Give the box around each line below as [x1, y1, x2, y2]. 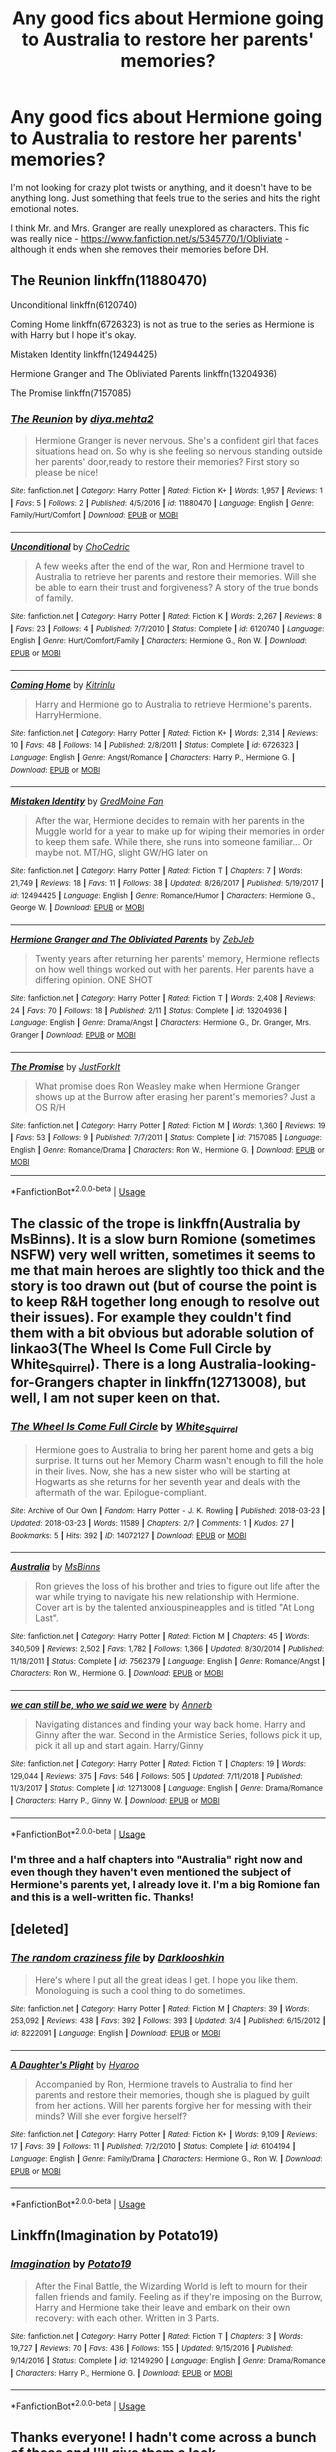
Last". [34, 1612, 59, 1624]
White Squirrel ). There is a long [10, 1355, 197, 1375]
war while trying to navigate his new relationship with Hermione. [34, 1591, 300, 1603]
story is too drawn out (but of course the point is [10, 1277, 318, 1294]
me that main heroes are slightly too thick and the [10, 1262, 325, 1279]
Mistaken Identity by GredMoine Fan [10, 795, 164, 807]
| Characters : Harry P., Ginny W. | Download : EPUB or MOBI [10, 1795, 220, 1806]
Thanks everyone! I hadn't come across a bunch [10, 2429, 317, 2446]
